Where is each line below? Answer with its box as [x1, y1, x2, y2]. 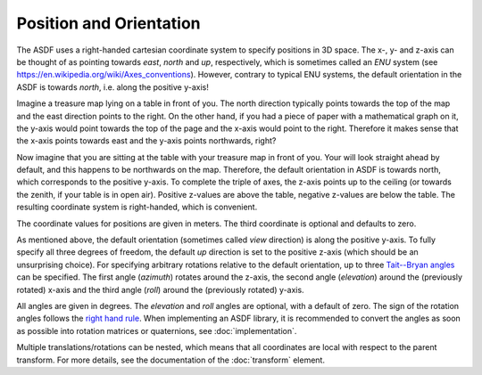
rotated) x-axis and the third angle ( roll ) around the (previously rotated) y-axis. [16, 284, 304, 295]
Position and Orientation [16, 13, 201, 33]
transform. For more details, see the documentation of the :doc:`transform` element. [16, 355, 326, 365]
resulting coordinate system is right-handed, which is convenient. [16, 201, 258, 213]
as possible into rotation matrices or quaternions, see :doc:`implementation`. [16, 325, 297, 336]
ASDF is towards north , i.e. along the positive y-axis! [16, 81, 209, 93]
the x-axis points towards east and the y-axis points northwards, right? [16, 135, 277, 146]
